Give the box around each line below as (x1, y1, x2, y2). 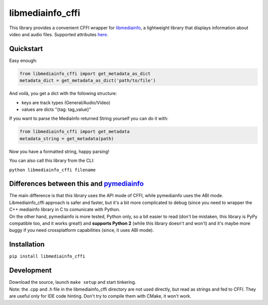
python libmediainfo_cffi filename (9, 167, 96, 173)
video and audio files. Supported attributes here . (9, 31, 109, 37)
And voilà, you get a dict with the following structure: (9, 91, 117, 97)
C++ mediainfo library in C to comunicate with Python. (9, 206, 121, 212)
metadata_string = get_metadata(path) (19, 136, 114, 141)
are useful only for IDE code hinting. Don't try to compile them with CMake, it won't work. (9, 293, 192, 299)
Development (9, 266, 52, 275)
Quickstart (9, 45, 43, 53)
